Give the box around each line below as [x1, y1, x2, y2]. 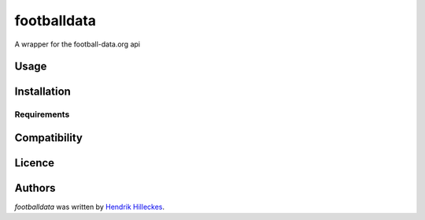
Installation [14, 85, 71, 99]
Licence [14, 156, 55, 170]
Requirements [14, 109, 70, 120]
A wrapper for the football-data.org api [14, 39, 141, 49]
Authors [14, 181, 56, 195]
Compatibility [14, 131, 83, 144]
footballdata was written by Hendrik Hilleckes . [14, 202, 165, 212]
